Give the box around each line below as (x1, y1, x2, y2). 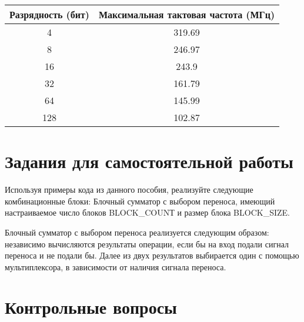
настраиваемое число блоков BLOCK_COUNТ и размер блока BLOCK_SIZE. (5, 206, 290, 219)
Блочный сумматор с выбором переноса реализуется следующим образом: (5, 226, 269, 238)
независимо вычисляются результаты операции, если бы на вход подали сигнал (5, 237, 289, 250)
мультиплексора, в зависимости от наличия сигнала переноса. (5, 260, 226, 273)
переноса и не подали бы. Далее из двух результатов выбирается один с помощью (5, 249, 299, 261)
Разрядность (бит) (9, 8, 90, 21)
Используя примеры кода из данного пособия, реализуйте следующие (5, 183, 253, 196)
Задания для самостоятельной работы (5, 149, 293, 173)
